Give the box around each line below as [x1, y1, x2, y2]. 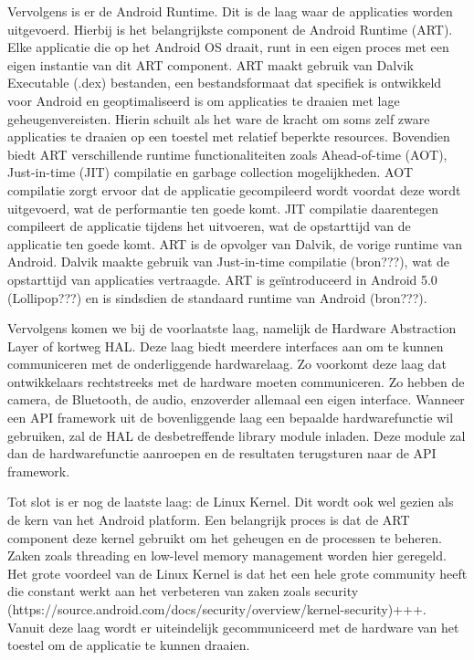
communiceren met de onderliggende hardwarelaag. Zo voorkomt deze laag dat [7, 354, 447, 373]
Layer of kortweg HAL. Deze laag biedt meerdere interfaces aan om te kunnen [7, 336, 444, 355]
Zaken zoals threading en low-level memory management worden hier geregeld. [7, 546, 447, 565]
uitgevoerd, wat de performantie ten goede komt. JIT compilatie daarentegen [7, 198, 439, 217]
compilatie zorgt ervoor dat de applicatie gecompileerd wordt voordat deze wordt [7, 180, 461, 199]
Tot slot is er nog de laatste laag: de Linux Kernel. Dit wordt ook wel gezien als [7, 492, 454, 511]
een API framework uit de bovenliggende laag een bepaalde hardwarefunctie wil [7, 408, 454, 427]
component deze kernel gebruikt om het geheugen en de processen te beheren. [7, 528, 442, 547]
